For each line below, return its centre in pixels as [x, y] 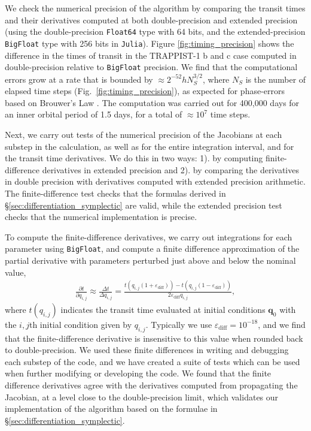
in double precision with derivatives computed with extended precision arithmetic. [155, 181]
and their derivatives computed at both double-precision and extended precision [151, 19]
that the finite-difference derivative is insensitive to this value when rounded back [154, 338]
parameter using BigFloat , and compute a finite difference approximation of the [152, 248]
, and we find [282, 324]
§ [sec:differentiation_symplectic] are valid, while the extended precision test [144, 205]
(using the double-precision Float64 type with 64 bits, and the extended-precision [155, 31]
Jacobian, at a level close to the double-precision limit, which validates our [142, 397]
